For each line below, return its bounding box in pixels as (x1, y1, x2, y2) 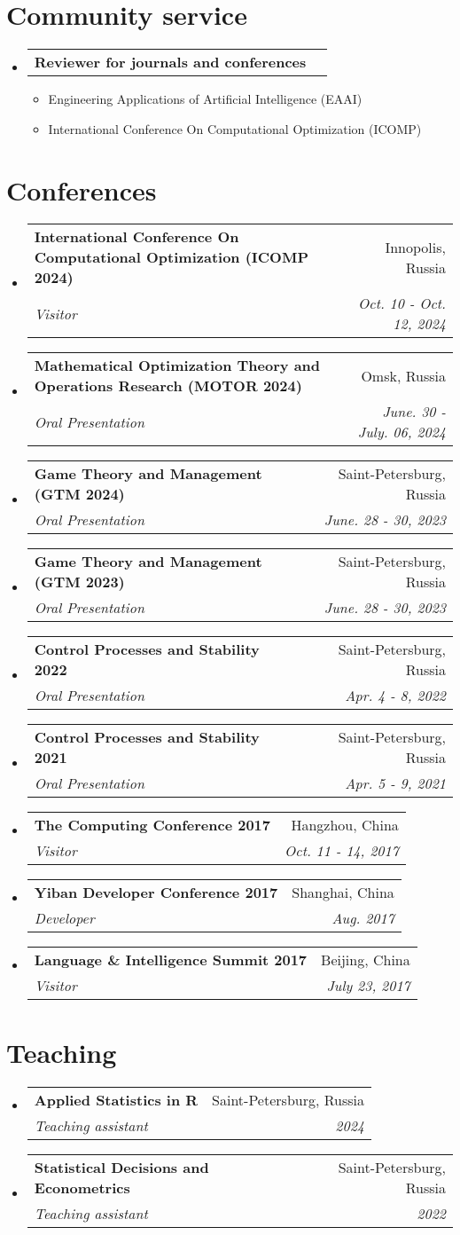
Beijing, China (321, 949, 410, 971)
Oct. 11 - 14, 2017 (285, 840, 399, 861)
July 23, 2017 (326, 975, 410, 996)
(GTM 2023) (34, 571, 125, 593)
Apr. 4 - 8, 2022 (345, 685, 446, 706)
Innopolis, (385, 236, 446, 257)
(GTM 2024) (34, 484, 125, 505)
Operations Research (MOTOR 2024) (34, 375, 302, 397)
